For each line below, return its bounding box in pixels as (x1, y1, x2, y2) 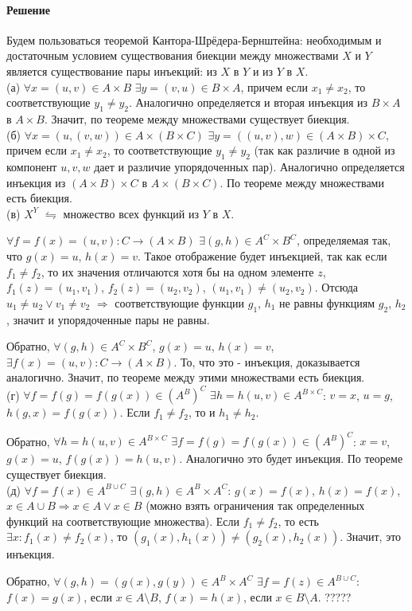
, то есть (278, 512, 319, 529)
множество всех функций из (63, 205, 199, 221)
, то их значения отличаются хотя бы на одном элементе (41, 263, 314, 280)
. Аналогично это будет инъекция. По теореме (179, 450, 403, 467)
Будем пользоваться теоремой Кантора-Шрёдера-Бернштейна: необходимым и (6, 31, 382, 48)
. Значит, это (340, 528, 402, 545)
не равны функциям (279, 294, 375, 311)
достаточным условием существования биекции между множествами (6, 47, 339, 64)
